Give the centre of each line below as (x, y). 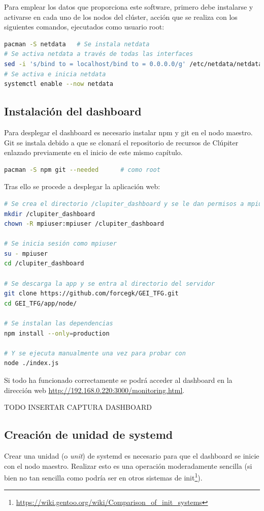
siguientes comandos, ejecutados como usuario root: (84, 27)
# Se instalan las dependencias (59, 324)
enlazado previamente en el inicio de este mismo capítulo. (93, 152)
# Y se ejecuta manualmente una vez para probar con (95, 353)
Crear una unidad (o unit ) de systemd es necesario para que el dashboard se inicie (132, 456)
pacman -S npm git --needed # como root (82, 170)
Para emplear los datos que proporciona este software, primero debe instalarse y (129, 7)
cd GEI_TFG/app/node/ (41, 303)
